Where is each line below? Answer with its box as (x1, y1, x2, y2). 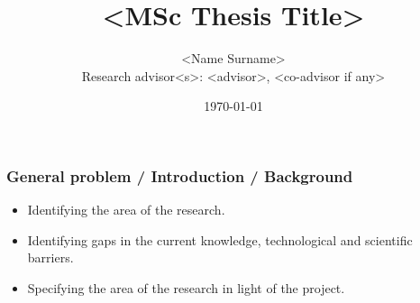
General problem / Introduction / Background (6, 164, 353, 187)
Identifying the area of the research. (27, 200, 225, 219)
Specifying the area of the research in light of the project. (27, 278, 345, 297)
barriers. (27, 248, 74, 267)
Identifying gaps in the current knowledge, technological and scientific (27, 230, 413, 249)
